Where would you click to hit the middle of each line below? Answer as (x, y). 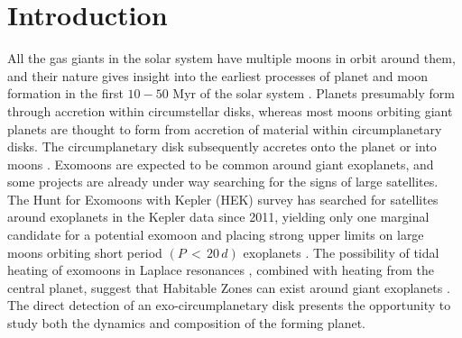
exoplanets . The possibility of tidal (341, 252)
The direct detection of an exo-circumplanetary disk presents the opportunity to (229, 305)
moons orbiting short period (85, 252)
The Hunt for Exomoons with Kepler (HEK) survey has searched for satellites (223, 199)
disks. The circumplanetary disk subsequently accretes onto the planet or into (222, 146)
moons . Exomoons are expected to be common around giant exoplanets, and (221, 164)
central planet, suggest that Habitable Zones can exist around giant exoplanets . (229, 287)
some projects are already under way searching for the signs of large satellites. (223, 182)
